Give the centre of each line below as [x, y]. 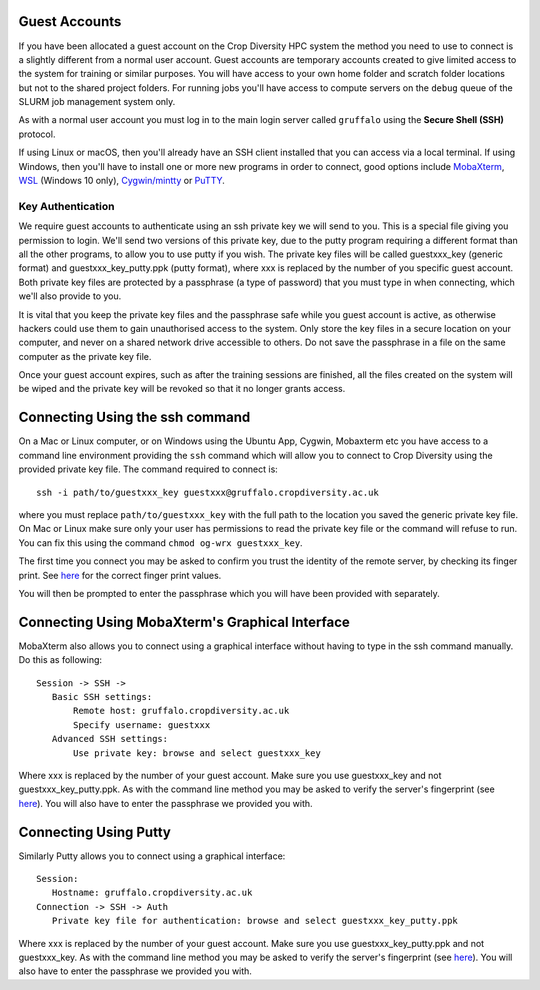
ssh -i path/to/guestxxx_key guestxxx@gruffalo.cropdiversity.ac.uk [207, 492]
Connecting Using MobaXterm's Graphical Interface [184, 621]
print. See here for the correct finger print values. [120, 575]
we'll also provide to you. [70, 296]
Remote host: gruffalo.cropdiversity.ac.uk [181, 711]
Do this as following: [60, 660]
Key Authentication [66, 206]
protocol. [37, 134]
